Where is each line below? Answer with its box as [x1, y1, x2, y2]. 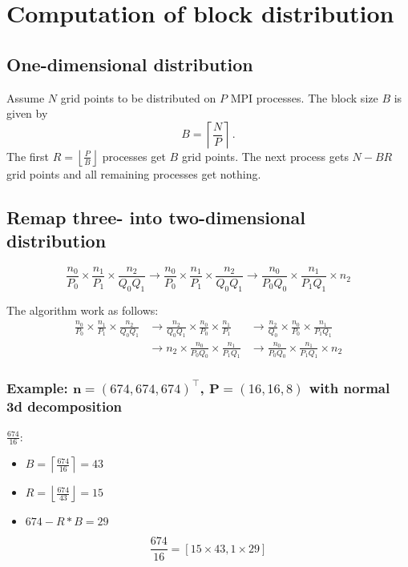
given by [6, 105, 48, 122]
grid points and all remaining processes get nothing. [6, 165, 261, 182]
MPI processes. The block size [230, 89, 378, 106]
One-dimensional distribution [6, 51, 253, 76]
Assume [6, 89, 45, 106]
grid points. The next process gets [181, 147, 349, 164]
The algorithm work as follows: [6, 301, 159, 318]
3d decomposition [6, 396, 123, 416]
